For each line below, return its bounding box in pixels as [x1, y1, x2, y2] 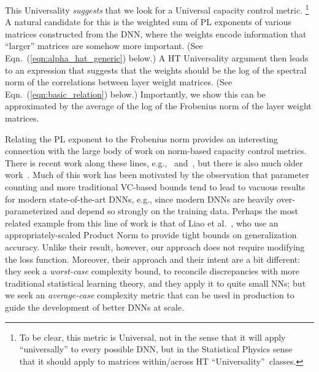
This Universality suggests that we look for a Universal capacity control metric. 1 [5, 2, 309, 16]
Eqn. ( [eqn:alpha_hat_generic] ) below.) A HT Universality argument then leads [5, 52, 309, 64]
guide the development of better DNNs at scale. [5, 300, 185, 313]
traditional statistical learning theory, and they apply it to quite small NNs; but [5, 276, 306, 289]
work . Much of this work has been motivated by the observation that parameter [5, 168, 309, 181]
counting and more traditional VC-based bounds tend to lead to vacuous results [5, 180, 306, 193]
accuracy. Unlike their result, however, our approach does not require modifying [5, 240, 305, 253]
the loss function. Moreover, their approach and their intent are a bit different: [5, 252, 301, 265]
